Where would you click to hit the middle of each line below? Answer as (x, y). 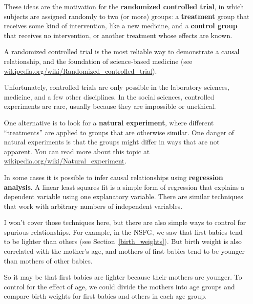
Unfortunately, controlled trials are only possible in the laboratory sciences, (117, 87)
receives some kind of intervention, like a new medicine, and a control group (121, 26)
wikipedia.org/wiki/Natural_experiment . (65, 161)
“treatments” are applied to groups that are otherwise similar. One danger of (119, 132)
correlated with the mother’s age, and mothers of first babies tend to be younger (124, 251)
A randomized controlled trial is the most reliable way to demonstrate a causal (122, 51)
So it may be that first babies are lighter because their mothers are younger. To (123, 277)
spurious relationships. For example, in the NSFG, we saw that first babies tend (123, 232)
